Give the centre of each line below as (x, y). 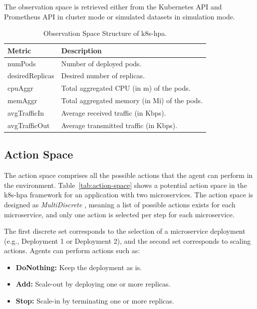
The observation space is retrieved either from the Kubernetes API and (113, 6)
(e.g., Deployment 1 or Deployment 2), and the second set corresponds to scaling (128, 240)
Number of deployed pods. (101, 63)
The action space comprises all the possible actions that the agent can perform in (128, 175)
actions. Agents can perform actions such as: (72, 250)
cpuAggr (20, 88)
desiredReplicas (31, 76)
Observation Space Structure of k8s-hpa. (105, 33)
